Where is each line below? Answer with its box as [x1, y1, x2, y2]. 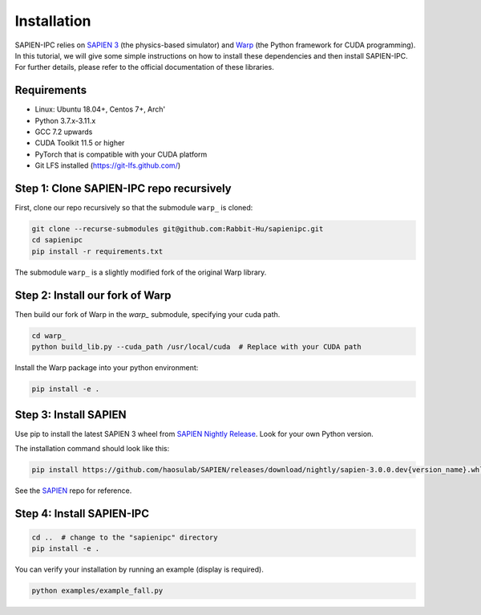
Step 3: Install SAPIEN [14, 408, 127, 422]
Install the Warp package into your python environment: [14, 363, 199, 373]
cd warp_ [31, 331, 67, 340]
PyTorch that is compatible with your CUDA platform [34, 149, 208, 159]
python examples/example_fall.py [31, 586, 164, 596]
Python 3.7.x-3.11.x [34, 116, 96, 125]
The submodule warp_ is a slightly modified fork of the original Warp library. [14, 267, 267, 277]
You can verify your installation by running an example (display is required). [14, 564, 264, 574]
